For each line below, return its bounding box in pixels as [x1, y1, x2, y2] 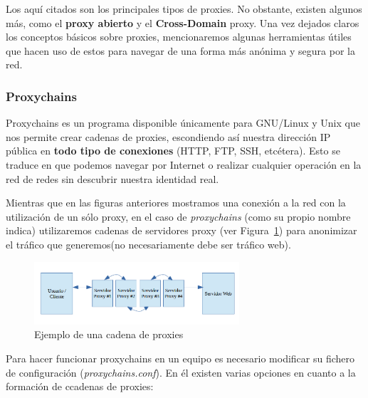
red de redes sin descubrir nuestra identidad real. [6, 171, 219, 186]
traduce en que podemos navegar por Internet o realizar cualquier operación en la [6, 157, 362, 172]
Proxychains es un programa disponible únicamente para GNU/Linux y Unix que [6, 115, 360, 130]
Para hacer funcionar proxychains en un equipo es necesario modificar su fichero [6, 350, 355, 365]
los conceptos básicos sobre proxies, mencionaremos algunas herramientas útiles [6, 29, 352, 44]
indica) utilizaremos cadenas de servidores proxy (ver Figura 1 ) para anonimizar [6, 223, 357, 238]
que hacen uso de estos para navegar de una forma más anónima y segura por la [6, 43, 355, 58]
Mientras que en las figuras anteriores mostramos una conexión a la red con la [6, 195, 346, 210]
